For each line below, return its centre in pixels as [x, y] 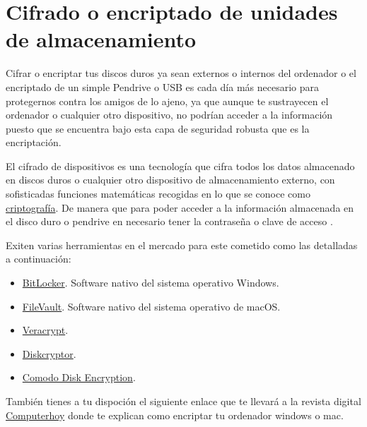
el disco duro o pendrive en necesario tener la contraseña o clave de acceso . [169, 221]
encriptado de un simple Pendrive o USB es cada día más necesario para [162, 86]
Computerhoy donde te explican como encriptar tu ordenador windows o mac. [175, 415]
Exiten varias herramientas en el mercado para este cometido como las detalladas [182, 245]
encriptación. [34, 142]
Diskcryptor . [49, 353]
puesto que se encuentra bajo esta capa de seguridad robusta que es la [158, 128]
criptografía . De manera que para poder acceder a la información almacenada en [180, 207]
